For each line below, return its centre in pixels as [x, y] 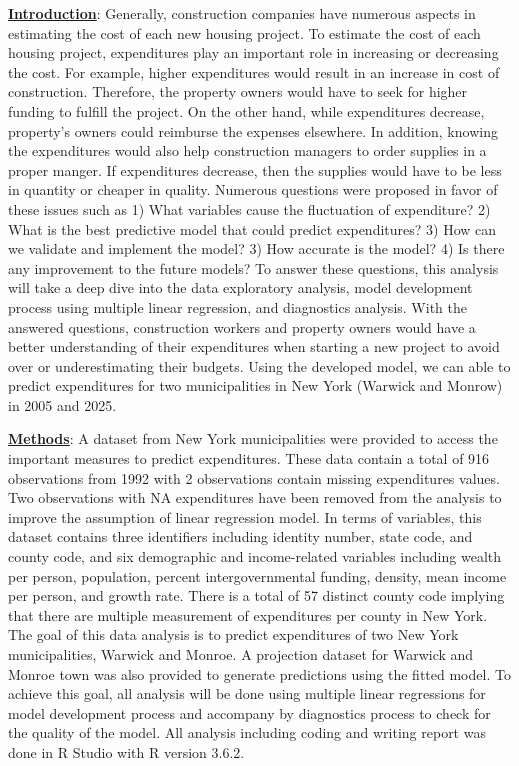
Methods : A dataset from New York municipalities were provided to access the [253, 438]
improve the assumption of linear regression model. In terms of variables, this [245, 516]
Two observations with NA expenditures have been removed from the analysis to [255, 497]
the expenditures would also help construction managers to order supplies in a [247, 150]
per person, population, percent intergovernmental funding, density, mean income [257, 575]
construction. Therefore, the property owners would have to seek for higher [238, 91]
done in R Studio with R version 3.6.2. [126, 751]
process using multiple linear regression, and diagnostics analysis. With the [237, 306]
